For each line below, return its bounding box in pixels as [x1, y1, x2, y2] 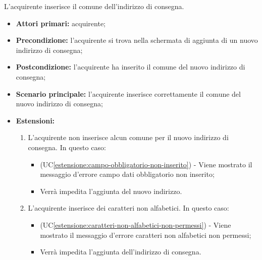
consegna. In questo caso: [28, 142, 106, 152]
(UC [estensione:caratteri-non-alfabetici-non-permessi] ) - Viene [40, 219, 231, 230]
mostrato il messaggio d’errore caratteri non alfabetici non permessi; [40, 229, 251, 240]
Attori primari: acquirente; [16, 18, 106, 28]
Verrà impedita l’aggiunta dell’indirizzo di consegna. [40, 246, 201, 257]
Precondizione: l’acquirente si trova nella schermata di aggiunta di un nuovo [16, 35, 258, 45]
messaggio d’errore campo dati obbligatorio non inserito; [40, 169, 215, 179]
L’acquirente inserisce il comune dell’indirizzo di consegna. [4, 1, 184, 11]
